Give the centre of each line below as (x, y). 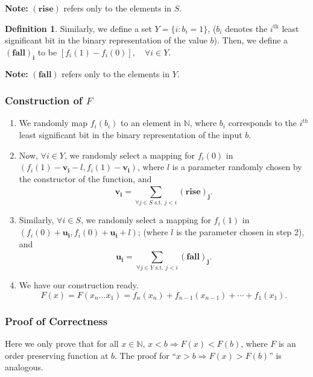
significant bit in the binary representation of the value (106, 40)
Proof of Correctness (56, 321)
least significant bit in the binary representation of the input (131, 134)
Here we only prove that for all (62, 344)
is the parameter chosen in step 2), (240, 232)
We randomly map (53, 123)
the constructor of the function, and (85, 178)
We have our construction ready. (79, 285)
